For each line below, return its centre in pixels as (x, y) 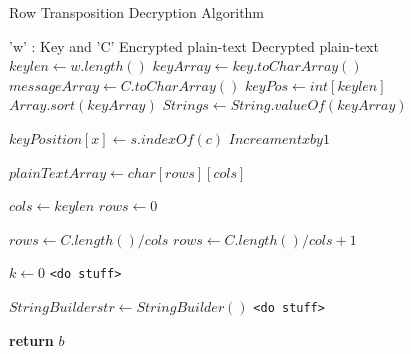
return (31, 339)
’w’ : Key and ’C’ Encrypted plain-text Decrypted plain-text (194, 45)
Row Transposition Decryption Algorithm (137, 12)
